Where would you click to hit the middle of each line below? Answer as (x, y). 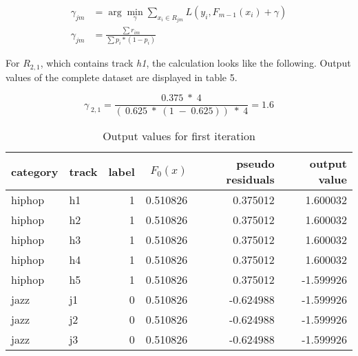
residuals (250, 179)
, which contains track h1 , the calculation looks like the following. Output (196, 63)
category (35, 171)
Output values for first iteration (179, 136)
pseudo (255, 164)
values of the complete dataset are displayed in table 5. (122, 77)
